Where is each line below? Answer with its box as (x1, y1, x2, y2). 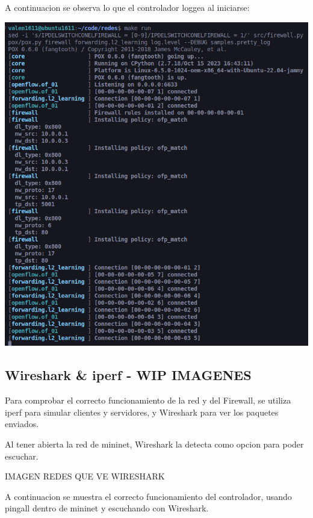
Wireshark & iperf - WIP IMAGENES (5, 366, 252, 384)
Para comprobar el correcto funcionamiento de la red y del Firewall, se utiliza (5, 394, 291, 407)
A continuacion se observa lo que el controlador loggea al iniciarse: (5, 1, 250, 13)
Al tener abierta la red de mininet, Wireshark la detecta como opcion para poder (5, 437, 304, 450)
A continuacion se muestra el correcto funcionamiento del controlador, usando (5, 490, 292, 502)
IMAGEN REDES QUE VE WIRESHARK (5, 470, 165, 482)
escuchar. (5, 449, 39, 462)
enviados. (5, 417, 39, 430)
